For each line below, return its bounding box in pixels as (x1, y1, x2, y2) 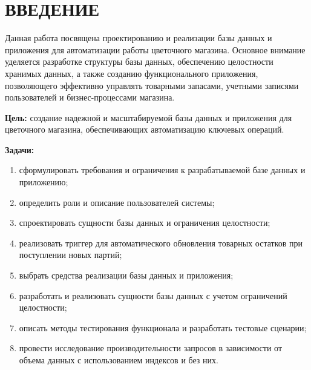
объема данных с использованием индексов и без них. (19, 354, 218, 366)
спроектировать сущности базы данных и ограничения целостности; (19, 216, 270, 229)
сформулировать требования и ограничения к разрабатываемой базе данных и (19, 164, 306, 176)
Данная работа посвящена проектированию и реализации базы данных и (5, 31, 272, 44)
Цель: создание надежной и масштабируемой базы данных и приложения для (5, 111, 292, 124)
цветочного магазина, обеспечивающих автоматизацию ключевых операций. (5, 123, 284, 136)
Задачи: (5, 143, 34, 156)
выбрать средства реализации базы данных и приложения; (19, 269, 234, 282)
